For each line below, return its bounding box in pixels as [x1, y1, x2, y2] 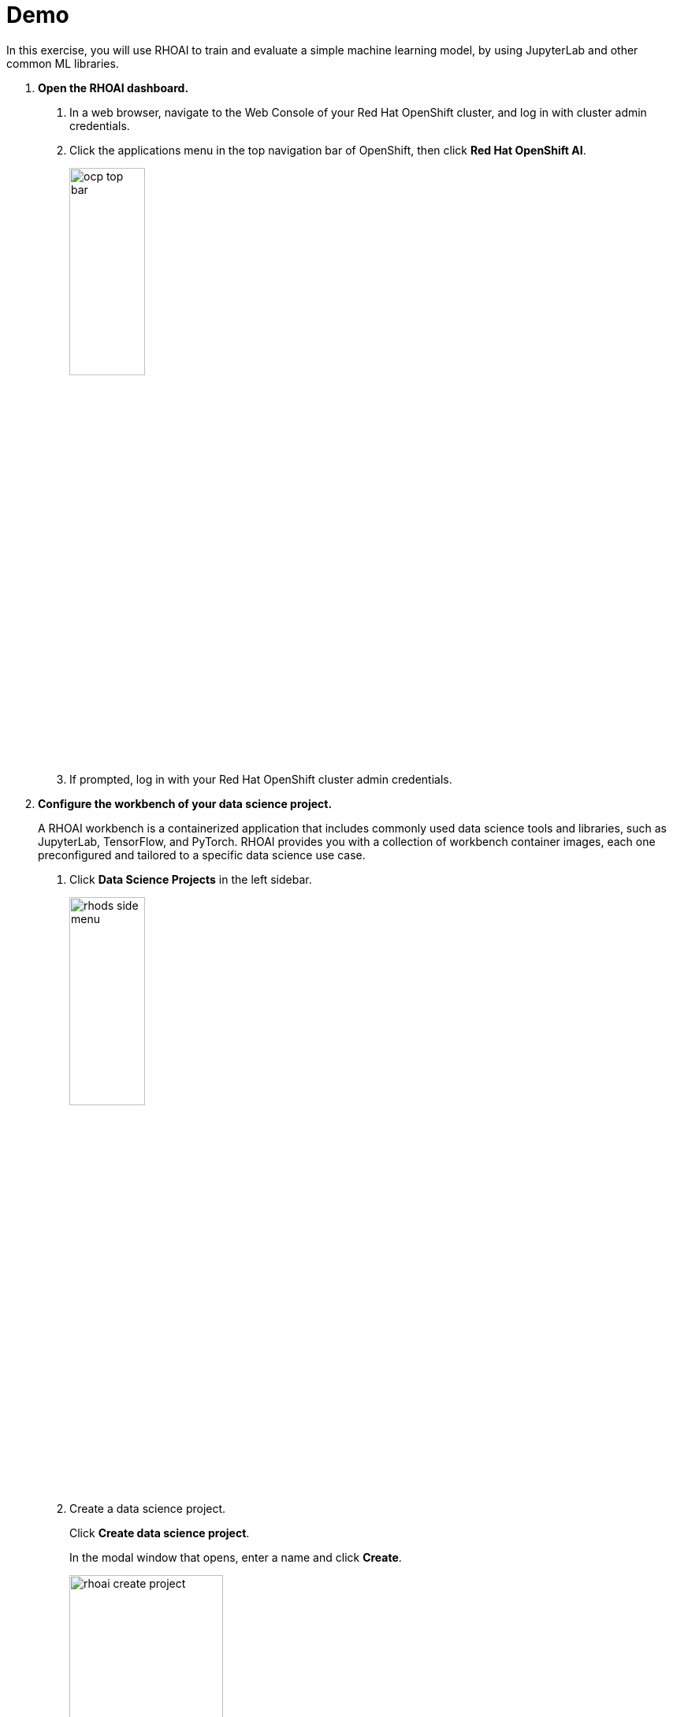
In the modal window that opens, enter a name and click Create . [69, 1551, 402, 1565]
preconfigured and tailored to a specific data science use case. [38, 847, 366, 862]
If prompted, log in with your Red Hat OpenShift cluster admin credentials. [69, 772, 452, 786]
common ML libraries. [6, 56, 119, 70]
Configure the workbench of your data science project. [38, 796, 333, 810]
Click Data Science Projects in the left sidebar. [69, 872, 312, 886]
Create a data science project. [69, 1502, 226, 1516]
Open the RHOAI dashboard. [38, 80, 189, 95]
